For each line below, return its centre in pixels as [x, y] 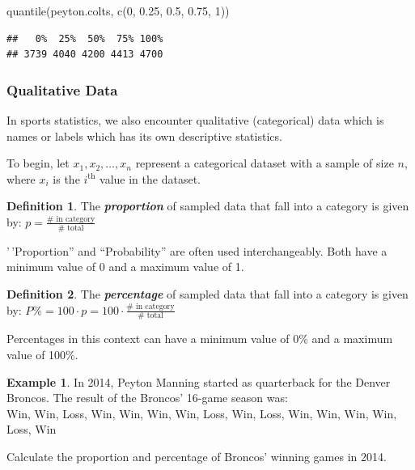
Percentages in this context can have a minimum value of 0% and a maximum [200, 339]
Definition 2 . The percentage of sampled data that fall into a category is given [207, 293]
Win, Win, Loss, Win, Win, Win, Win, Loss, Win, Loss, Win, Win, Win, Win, [202, 413]
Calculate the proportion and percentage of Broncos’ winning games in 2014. [197, 456]
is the [66, 178]
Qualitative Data [62, 89]
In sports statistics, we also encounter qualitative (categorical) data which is [195, 120]
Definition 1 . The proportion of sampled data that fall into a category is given [208, 206]
